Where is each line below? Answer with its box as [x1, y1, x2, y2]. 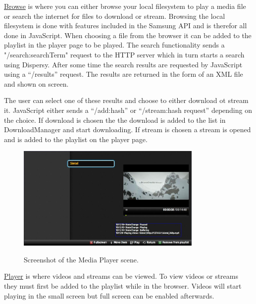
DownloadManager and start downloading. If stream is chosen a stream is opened [4, 124, 251, 135]
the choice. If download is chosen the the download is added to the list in [4, 114, 226, 125]
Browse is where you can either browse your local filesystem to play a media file [4, 1, 246, 11]
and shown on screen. [4, 78, 69, 89]
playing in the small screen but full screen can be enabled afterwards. [4, 290, 214, 301]
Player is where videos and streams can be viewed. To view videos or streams [4, 271, 238, 281]
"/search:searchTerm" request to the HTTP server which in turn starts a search [4, 49, 245, 59]
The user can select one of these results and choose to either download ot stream [4, 95, 249, 105]
